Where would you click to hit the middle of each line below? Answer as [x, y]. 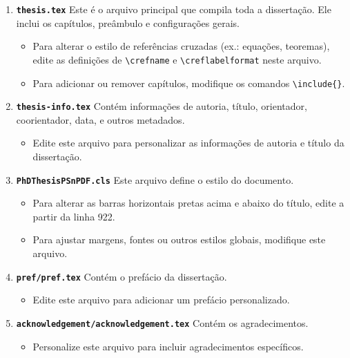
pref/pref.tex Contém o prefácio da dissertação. [121, 276]
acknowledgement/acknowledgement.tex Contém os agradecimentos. [162, 322]
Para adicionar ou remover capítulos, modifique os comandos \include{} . [189, 83]
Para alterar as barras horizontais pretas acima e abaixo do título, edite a [188, 203]
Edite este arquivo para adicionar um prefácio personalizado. [161, 300]
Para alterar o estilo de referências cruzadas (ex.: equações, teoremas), [181, 46]
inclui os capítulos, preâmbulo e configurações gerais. [128, 22]
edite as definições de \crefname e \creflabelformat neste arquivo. [177, 59]
